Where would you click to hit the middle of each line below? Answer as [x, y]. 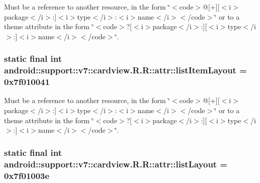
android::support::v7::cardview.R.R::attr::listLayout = [116, 164]
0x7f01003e [27, 175]
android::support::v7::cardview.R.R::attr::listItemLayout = [125, 70]
